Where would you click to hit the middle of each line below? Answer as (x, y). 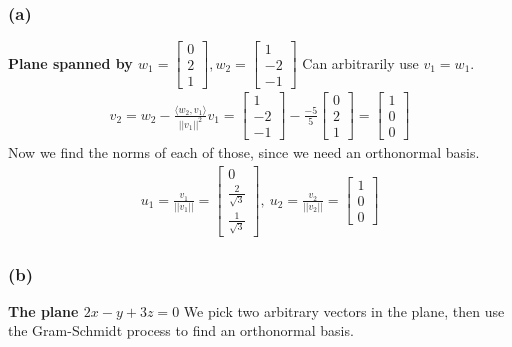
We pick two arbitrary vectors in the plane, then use (344, 310)
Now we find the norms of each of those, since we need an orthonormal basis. (244, 152)
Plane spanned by (70, 62)
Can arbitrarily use (360, 62)
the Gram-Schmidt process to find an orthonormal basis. (181, 330)
